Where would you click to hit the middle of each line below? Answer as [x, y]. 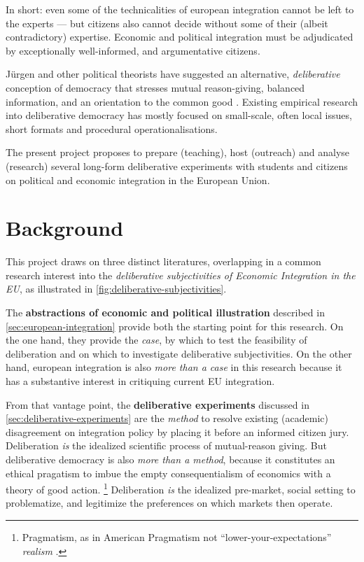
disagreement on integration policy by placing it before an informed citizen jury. [177, 431]
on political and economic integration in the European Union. [138, 180]
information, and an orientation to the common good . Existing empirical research [182, 101]
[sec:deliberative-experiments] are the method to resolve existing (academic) [167, 418]
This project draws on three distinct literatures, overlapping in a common [163, 261]
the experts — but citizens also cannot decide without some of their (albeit [167, 23]
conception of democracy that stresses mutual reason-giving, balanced [155, 87]
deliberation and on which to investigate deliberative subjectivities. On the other [179, 353]
